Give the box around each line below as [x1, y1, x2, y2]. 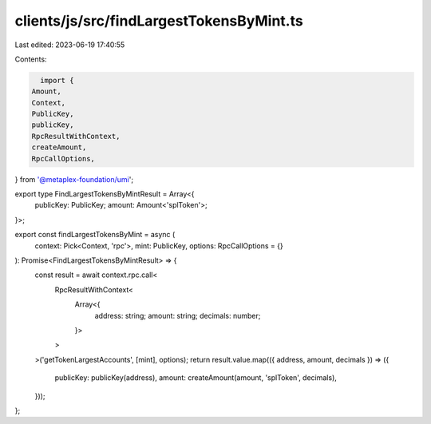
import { [40, 76, 74, 85]
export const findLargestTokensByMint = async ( [14, 230, 176, 240]
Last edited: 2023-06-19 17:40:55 [14, 40, 125, 50]
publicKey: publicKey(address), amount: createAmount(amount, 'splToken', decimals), [54, 373, 337, 382]
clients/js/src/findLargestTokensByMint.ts [14, 12, 303, 30]
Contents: [14, 54, 47, 64]
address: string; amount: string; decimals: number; [94, 311, 261, 320]
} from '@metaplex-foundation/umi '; [14, 174, 134, 184]
